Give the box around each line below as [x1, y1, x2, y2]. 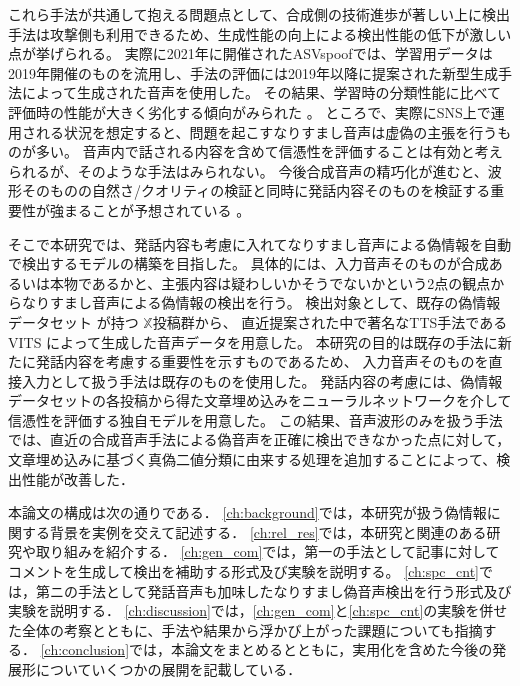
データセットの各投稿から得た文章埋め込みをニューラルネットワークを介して [8, 390, 512, 411]
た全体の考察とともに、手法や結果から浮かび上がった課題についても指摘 [8, 619, 483, 640]
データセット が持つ [8, 311, 139, 332]
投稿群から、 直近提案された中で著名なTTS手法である [152, 311, 508, 332]
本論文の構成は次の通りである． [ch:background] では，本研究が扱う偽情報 [8, 502, 487, 523]
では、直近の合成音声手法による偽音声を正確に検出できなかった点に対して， [8, 429, 511, 450]
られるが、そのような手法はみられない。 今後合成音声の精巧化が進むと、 [8, 160, 488, 181]
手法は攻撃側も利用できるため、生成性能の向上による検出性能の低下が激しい [8, 23, 512, 44]
